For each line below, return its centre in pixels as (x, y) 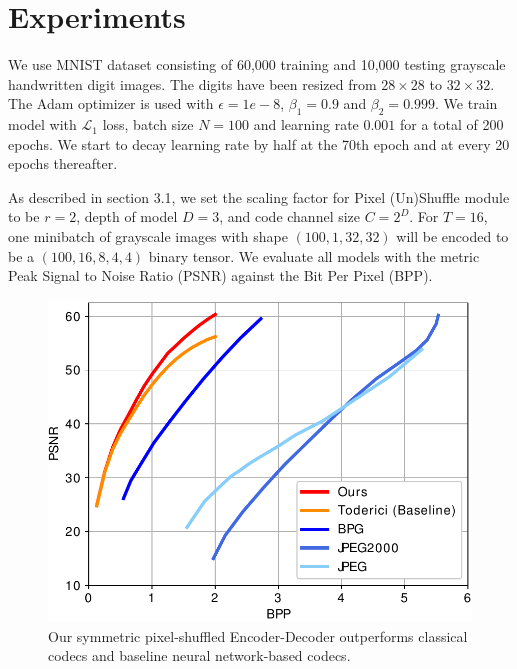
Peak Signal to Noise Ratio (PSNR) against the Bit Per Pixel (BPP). (220, 275)
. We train (466, 103)
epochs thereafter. (63, 163)
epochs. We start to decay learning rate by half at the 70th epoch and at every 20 (259, 143)
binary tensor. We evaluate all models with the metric (314, 255)
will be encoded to (452, 236)
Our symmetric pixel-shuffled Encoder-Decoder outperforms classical (258, 635)
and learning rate (306, 124)
